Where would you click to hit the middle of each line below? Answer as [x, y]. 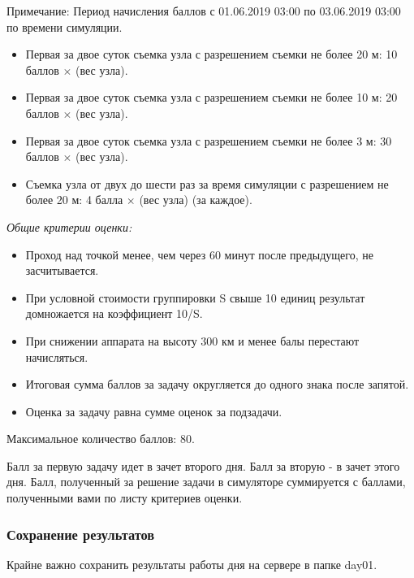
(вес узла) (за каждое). [196, 200]
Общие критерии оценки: [69, 226]
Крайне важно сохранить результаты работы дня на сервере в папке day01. [192, 564]
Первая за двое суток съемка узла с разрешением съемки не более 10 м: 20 [211, 97]
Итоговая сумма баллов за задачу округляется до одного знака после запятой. [217, 384]
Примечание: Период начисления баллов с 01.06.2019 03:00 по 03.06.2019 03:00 [204, 11]
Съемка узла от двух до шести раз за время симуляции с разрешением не [207, 183]
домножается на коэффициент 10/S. [114, 313]
